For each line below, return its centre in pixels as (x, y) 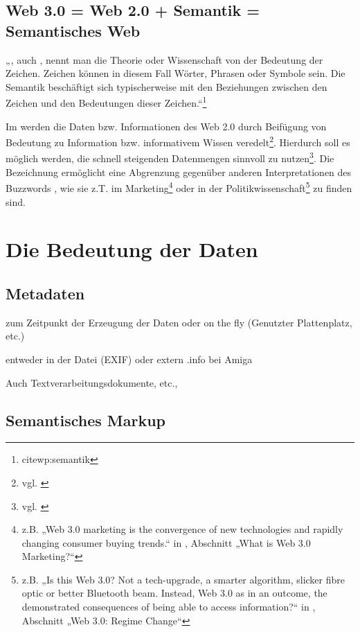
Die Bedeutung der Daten (132, 249)
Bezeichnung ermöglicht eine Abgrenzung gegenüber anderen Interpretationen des (179, 172)
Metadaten (45, 293)
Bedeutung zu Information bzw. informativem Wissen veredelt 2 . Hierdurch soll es (178, 141)
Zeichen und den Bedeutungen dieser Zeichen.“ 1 (106, 102)
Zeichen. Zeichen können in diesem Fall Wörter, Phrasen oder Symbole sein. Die (175, 73)
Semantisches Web (73, 30)
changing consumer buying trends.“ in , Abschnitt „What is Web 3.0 (166, 542)
